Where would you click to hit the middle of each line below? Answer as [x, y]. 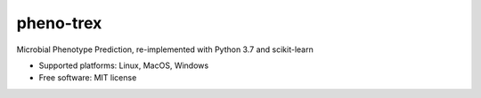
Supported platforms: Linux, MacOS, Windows [124, 65]
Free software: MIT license [88, 78]
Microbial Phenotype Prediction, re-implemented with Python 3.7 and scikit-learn [165, 49]
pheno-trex [59, 23]
